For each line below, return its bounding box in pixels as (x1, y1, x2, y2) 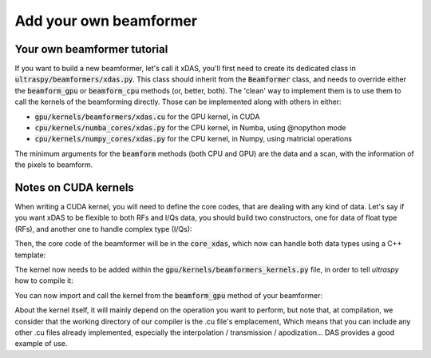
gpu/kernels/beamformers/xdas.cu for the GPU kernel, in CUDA (34, 112, 260, 121)
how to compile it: (14, 276, 73, 285)
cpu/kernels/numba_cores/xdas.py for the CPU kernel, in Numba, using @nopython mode (34, 123, 346, 133)
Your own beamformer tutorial (14, 42, 168, 56)
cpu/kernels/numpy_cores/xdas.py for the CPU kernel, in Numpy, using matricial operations (34, 134, 353, 144)
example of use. (14, 339, 68, 348)
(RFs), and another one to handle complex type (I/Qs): (14, 224, 192, 233)
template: (14, 250, 46, 260)
